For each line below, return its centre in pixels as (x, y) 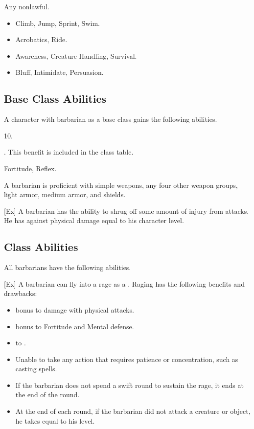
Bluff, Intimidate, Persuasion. (59, 72)
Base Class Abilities (55, 99)
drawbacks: (21, 293)
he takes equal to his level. (55, 420)
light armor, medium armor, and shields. (65, 194)
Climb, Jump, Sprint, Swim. (58, 23)
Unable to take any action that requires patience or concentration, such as (127, 359)
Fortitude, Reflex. (30, 168)
